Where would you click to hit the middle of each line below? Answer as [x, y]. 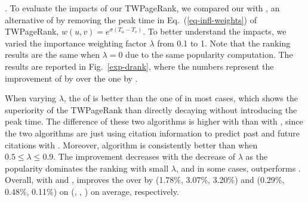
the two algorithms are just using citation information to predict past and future [153, 133]
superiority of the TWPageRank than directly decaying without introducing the [151, 109]
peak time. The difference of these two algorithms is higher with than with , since [154, 121]
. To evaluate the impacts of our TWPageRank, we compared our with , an [142, 8]
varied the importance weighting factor [76, 43]
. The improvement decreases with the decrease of [144, 156]
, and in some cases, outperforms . [238, 168]
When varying [31, 98]
